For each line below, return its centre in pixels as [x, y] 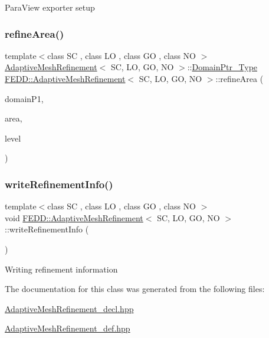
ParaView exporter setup [50, 7]
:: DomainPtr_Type [222, 67]
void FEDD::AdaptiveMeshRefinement [74, 217]
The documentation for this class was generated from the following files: [135, 289]
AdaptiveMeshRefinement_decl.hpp [69, 308]
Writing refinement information [61, 269]
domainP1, [24, 98]
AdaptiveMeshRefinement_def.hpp [68, 328]
